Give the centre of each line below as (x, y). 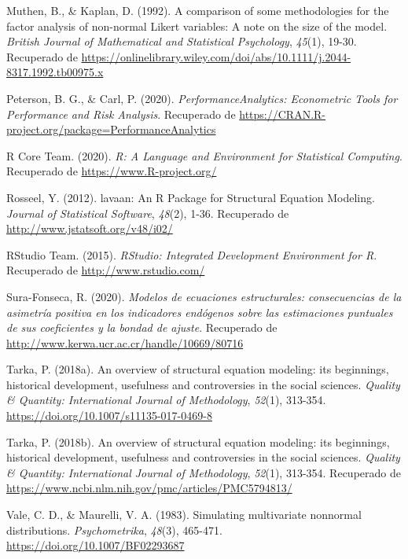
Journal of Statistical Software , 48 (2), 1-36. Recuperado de (148, 213)
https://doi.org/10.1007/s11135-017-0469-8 (109, 416)
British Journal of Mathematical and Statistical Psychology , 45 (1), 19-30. (182, 41)
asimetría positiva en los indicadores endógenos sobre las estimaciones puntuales (200, 312)
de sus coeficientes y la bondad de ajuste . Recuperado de (142, 327)
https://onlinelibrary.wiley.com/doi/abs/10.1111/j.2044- (216, 56)
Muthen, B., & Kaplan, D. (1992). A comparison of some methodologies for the (198, 10)
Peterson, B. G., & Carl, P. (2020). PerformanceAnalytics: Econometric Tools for (202, 98)
